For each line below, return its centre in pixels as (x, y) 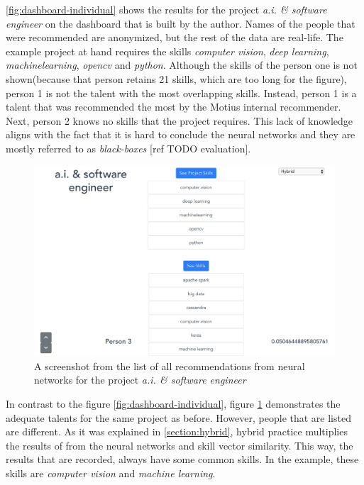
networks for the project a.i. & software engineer (140, 380)
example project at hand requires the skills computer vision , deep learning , (167, 51)
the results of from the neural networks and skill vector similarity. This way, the (180, 445)
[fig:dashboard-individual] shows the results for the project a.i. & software (166, 9)
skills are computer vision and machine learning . (111, 473)
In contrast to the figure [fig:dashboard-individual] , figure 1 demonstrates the (173, 404)
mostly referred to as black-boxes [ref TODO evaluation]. (128, 148)
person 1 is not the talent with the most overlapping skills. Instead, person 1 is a (181, 93)
